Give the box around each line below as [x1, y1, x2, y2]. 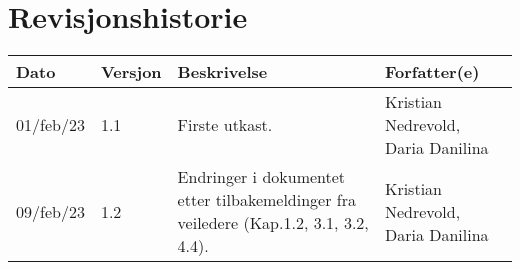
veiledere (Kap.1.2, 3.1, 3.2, [177, 211, 369, 235]
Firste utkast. [177, 113, 273, 137]
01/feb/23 [16, 113, 85, 137]
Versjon [100, 60, 162, 84]
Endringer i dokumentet [177, 165, 346, 189]
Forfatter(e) [384, 60, 480, 84]
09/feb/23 [16, 199, 85, 223]
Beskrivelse [177, 60, 268, 84]
